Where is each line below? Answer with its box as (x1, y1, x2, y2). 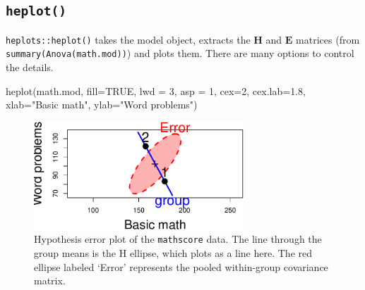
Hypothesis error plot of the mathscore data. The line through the (34, 232, 322, 246)
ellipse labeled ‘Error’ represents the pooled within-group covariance (34, 259, 328, 274)
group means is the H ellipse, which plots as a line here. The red (34, 245, 313, 260)
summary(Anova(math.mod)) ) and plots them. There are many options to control (6, 46, 354, 61)
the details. (6, 60, 54, 75)
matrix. (34, 273, 66, 288)
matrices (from (296, 32, 360, 46)
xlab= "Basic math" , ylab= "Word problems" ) (6, 97, 198, 112)
